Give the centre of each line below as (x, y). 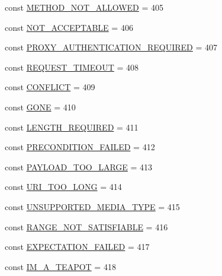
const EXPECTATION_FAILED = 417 (77, 247)
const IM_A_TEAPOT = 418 (60, 266)
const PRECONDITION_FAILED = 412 (80, 147)
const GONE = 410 (40, 107)
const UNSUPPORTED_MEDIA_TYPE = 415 (92, 206)
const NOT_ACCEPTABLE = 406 (69, 27)
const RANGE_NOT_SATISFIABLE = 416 (86, 226)
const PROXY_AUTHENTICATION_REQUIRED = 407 (111, 47)
